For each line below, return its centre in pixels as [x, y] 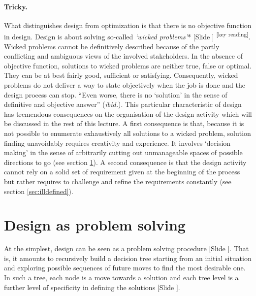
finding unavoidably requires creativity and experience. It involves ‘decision [117, 143]
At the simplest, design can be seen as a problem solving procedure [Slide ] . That [127, 248]
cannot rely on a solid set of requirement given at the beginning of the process [122, 172]
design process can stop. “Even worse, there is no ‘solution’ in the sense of [116, 94]
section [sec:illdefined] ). [39, 191]
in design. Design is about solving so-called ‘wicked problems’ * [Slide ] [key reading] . [127, 36]
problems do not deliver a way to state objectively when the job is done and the [125, 85]
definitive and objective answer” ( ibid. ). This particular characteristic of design [123, 104]
